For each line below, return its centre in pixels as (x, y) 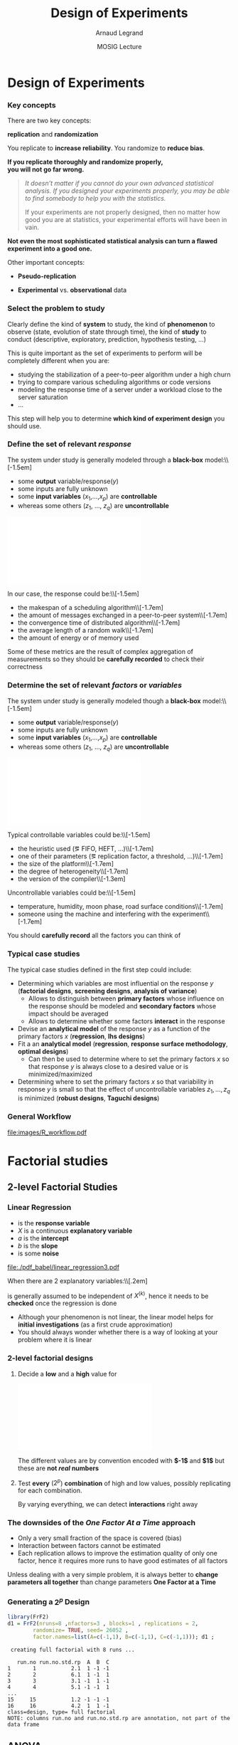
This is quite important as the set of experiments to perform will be (105, 353)
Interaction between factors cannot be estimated (89, 1546)
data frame (23, 1724)
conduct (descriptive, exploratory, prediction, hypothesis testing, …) (107, 339)
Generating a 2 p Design (49, 1601)
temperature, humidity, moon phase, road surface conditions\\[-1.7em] (120, 907)
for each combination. (50, 1491)
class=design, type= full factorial (61, 1712)
